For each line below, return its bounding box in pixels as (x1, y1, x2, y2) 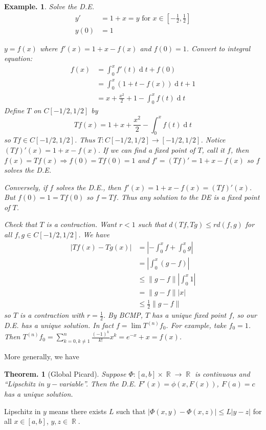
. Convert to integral (186, 43, 251, 53)
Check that (4, 219, 37, 230)
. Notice (201, 134, 226, 145)
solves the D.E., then (56, 181, 121, 192)
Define (4, 105, 25, 116)
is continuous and (195, 368, 250, 379)
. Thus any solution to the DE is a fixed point (116, 192, 260, 202)
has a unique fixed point (152, 310, 227, 320)
